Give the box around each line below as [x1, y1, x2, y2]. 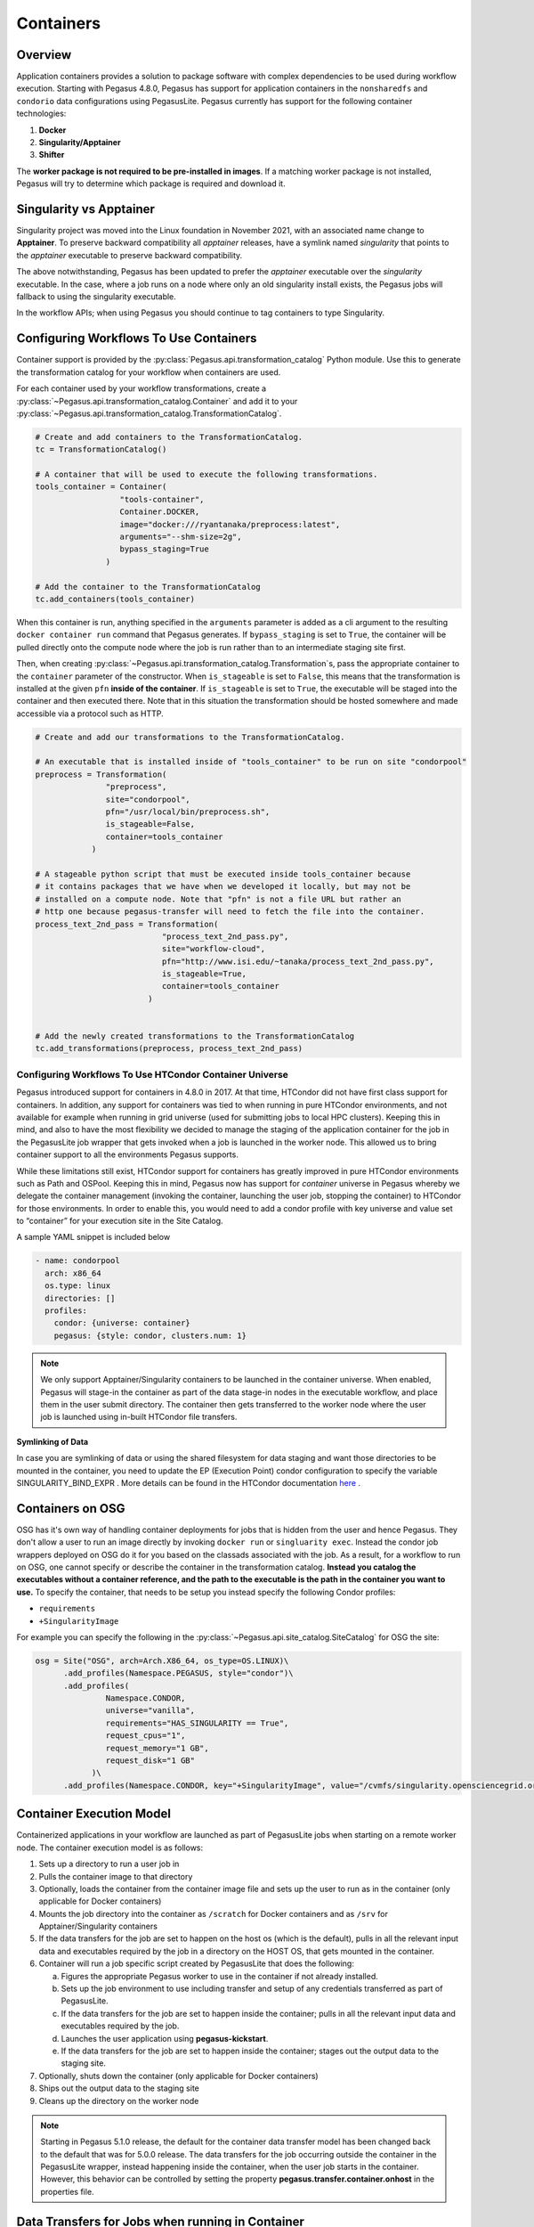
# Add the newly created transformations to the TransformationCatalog [35, 1032, 355, 1041]
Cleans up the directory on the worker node [38, 2095, 199, 2106]
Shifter [38, 150, 65, 160]
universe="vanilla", [105, 1706, 196, 1716]
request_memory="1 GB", [105, 1742, 209, 1753]
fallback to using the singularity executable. [16, 291, 177, 302]
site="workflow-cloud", [161, 944, 266, 954]
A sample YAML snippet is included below [16, 1232, 171, 1243]
